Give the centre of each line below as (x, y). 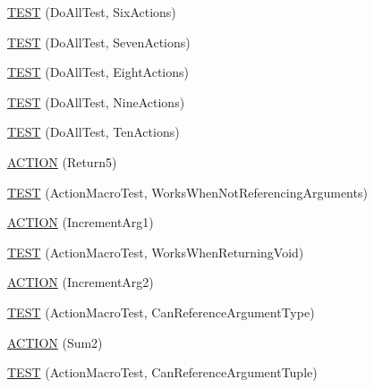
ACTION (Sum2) (55, 342)
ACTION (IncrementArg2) (81, 282)
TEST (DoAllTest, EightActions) (98, 72)
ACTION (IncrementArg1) (81, 222)
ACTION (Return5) (62, 161)
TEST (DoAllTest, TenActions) (93, 132)
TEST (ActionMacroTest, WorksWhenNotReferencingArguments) (187, 192)
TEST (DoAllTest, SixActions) (92, 12)
